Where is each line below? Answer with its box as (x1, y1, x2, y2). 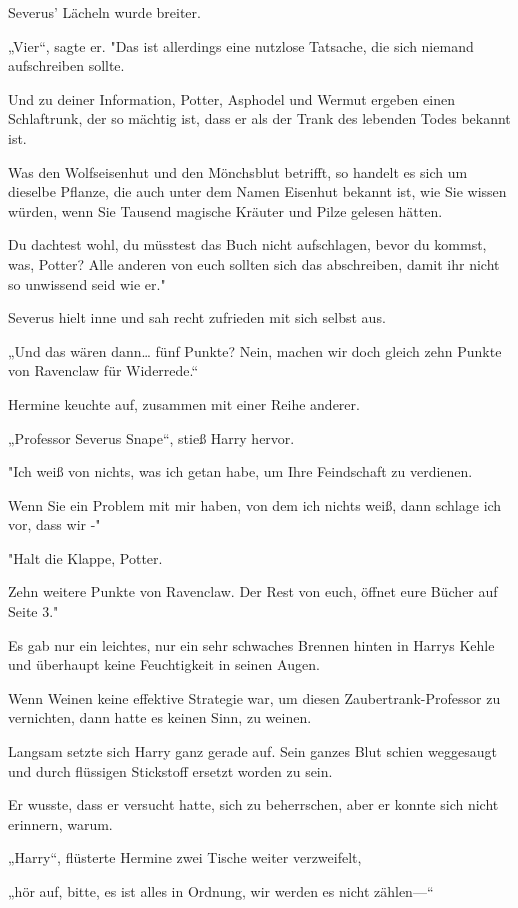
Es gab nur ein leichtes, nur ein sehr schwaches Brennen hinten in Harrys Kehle (8, 634, 495, 655)
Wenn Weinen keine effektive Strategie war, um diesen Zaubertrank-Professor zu (8, 687, 501, 708)
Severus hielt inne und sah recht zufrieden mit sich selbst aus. (8, 307, 386, 328)
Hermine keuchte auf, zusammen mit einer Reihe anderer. (8, 393, 360, 414)
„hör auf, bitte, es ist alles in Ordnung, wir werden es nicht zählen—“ (8, 881, 434, 901)
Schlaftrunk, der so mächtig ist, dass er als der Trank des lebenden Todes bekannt (8, 108, 511, 129)
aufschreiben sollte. (8, 55, 125, 76)
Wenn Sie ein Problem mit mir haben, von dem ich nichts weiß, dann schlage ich (8, 494, 502, 515)
